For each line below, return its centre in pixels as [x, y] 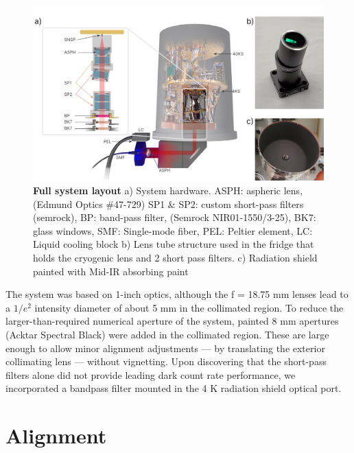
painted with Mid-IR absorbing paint [111, 271]
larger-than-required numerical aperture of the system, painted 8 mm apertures [172, 321]
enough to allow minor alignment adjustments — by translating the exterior [165, 348]
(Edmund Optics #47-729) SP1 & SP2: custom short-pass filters [168, 204]
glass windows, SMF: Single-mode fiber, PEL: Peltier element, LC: [173, 230]
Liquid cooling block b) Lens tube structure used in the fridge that [174, 244]
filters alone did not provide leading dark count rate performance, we [151, 374]
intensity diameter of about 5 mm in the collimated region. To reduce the [189, 307]
